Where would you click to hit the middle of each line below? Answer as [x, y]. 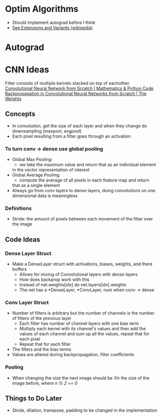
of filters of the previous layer [42, 318]
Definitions [18, 208]
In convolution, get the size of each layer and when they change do [80, 126]
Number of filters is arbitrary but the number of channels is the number [83, 313]
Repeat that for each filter [45, 344]
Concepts [20, 114]
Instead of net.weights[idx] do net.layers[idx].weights [73, 285]
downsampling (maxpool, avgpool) [47, 131]
